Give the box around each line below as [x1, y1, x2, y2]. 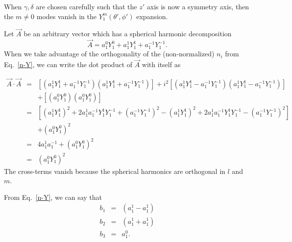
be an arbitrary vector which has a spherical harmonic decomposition [24, 28, 232, 39]
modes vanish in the [36, 11, 97, 21]
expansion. [136, 11, 168, 21]
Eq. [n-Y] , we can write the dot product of [4, 59, 133, 70]
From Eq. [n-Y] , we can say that [4, 192, 102, 202]
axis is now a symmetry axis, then [146, 1, 249, 11]
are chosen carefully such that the [36, 1, 137, 11]
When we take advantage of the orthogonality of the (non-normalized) [4, 48, 215, 59]
